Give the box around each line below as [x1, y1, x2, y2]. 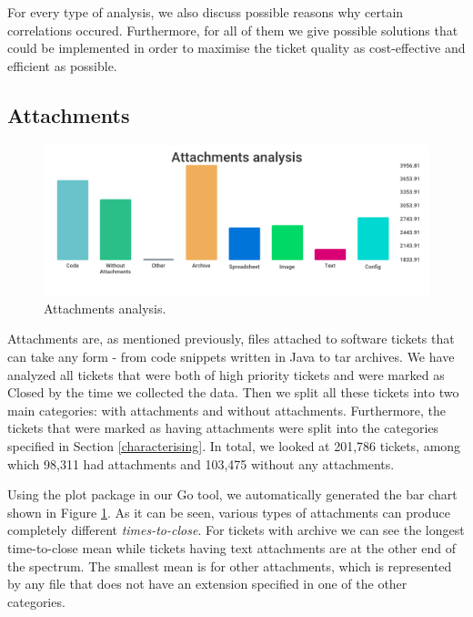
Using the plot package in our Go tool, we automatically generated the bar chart [7, 485, 458, 504]
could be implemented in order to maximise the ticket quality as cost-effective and [7, 38, 466, 57]
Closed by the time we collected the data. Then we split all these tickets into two [7, 383, 459, 402]
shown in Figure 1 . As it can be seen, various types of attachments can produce [7, 502, 450, 521]
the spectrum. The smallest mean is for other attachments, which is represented [7, 556, 452, 575]
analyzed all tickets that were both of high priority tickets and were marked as [7, 365, 445, 384]
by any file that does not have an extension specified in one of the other [7, 574, 408, 593]
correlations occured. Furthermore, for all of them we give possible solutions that [7, 20, 458, 39]
